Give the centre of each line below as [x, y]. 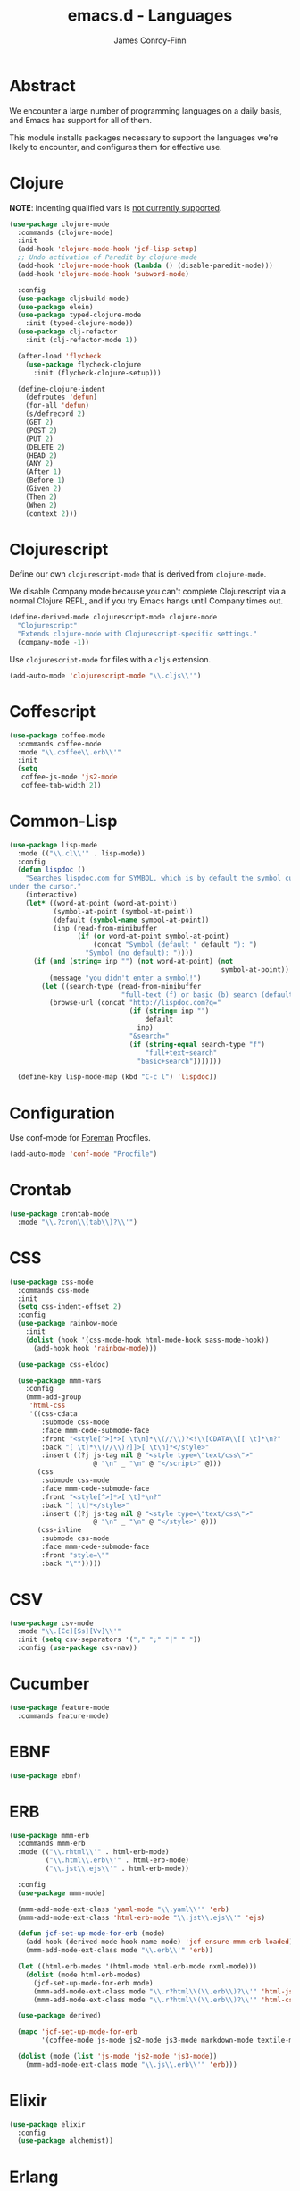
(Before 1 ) [46, 480]
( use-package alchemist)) [66, 2141]
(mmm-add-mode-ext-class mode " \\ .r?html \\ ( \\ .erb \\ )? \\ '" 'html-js [163, 1991]
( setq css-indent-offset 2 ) [70, 1307]
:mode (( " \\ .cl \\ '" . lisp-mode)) [81, 853]
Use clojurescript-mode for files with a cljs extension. [110, 659]
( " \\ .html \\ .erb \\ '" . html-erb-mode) [117, 1860]
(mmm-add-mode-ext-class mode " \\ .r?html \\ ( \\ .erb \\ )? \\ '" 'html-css [165, 2000]
